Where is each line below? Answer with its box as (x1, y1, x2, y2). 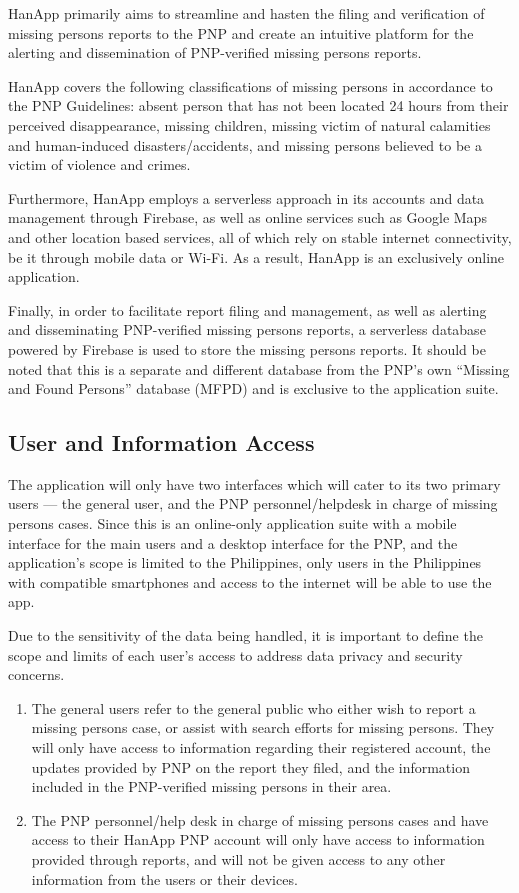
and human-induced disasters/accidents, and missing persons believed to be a (8, 134, 482, 155)
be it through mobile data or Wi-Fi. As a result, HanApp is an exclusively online (8, 246, 505, 267)
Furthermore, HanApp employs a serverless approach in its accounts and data (8, 187, 485, 208)
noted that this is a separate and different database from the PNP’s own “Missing (8, 358, 510, 379)
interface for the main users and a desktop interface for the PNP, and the (8, 532, 458, 553)
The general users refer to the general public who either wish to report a (31, 697, 476, 718)
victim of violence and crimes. (8, 154, 191, 175)
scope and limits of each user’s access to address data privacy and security (8, 644, 463, 665)
